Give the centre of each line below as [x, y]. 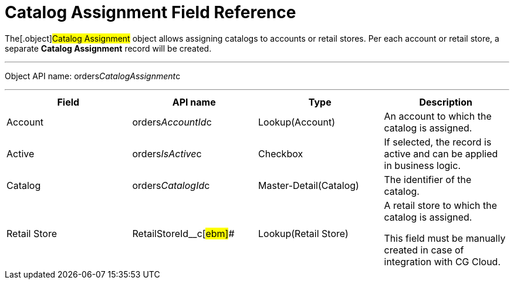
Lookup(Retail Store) [303, 233]
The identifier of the [428, 179]
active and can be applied [441, 153]
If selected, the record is [438, 142]
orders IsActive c [167, 153]
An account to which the [438, 116]
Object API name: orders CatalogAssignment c [93, 76]
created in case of [424, 250]
